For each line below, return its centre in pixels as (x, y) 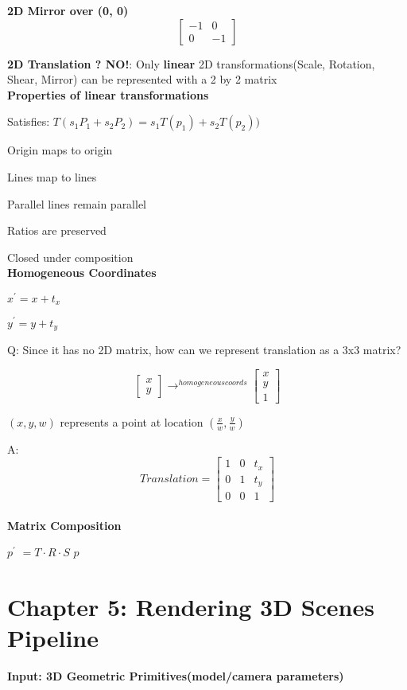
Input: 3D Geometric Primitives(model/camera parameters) (176, 676)
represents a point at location (132, 421)
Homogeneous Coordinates (82, 273)
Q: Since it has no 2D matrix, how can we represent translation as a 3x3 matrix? (204, 349)
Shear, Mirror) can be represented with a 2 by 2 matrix (142, 79)
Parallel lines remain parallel (77, 203)
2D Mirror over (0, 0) (68, 10)
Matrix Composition (64, 525)
